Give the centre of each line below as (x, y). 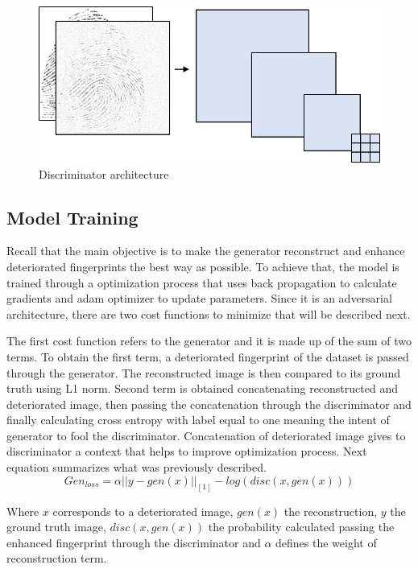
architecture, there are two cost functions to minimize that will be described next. (209, 313)
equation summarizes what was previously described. (137, 467)
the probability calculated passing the (301, 527)
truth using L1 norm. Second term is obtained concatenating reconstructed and (202, 388)
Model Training (72, 217)
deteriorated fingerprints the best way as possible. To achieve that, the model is (203, 266)
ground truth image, (56, 527)
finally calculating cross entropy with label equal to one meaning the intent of (198, 420)
